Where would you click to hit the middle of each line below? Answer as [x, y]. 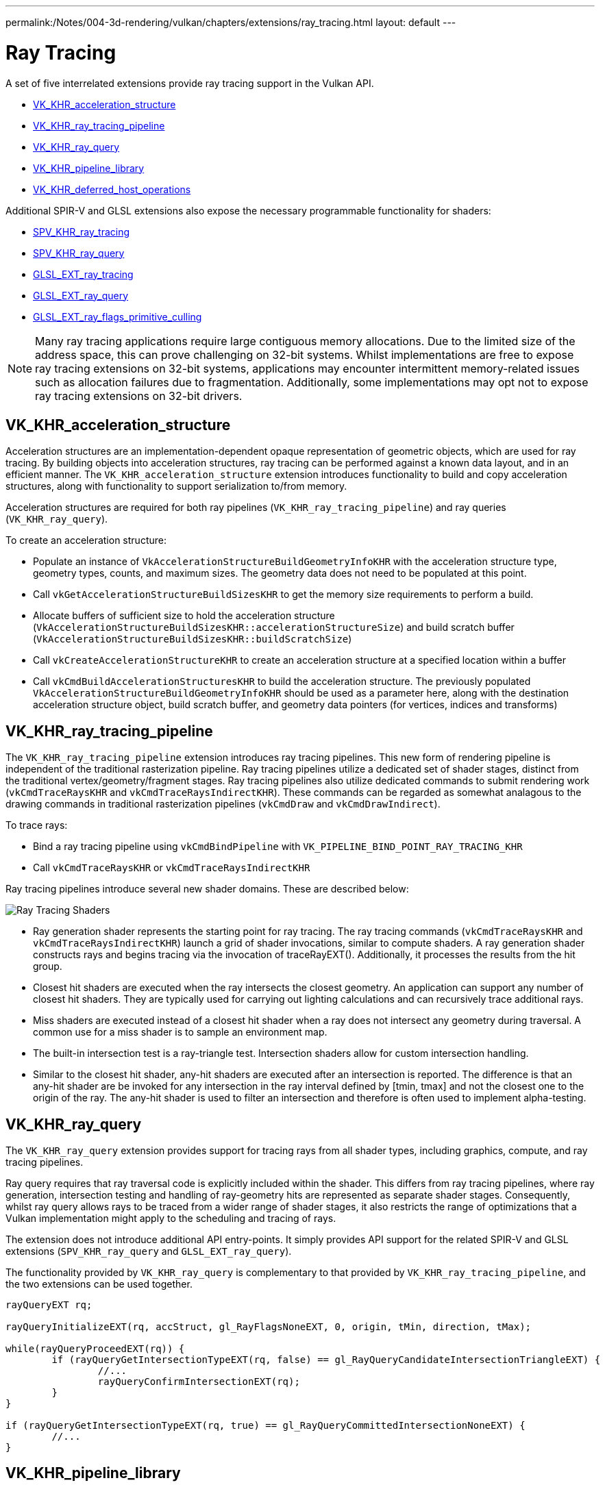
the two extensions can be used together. [99, 1284]
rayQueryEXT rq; [49, 1305]
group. [48, 966]
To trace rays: [37, 825]
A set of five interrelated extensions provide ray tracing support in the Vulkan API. [190, 83]
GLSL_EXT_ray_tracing [83, 274]
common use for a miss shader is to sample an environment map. [180, 1032]
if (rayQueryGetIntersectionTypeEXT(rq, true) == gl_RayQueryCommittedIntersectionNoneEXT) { [266, 1426]
